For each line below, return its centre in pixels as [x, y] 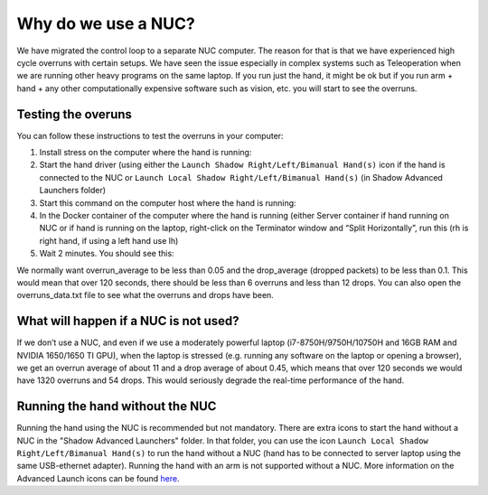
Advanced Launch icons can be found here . [98, 478]
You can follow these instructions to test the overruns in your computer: [150, 135]
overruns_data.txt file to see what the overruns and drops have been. [145, 295]
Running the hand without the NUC [117, 406]
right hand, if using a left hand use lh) [109, 240]
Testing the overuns [75, 114]
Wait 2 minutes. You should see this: [107, 254]
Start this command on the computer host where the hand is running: [168, 202]
